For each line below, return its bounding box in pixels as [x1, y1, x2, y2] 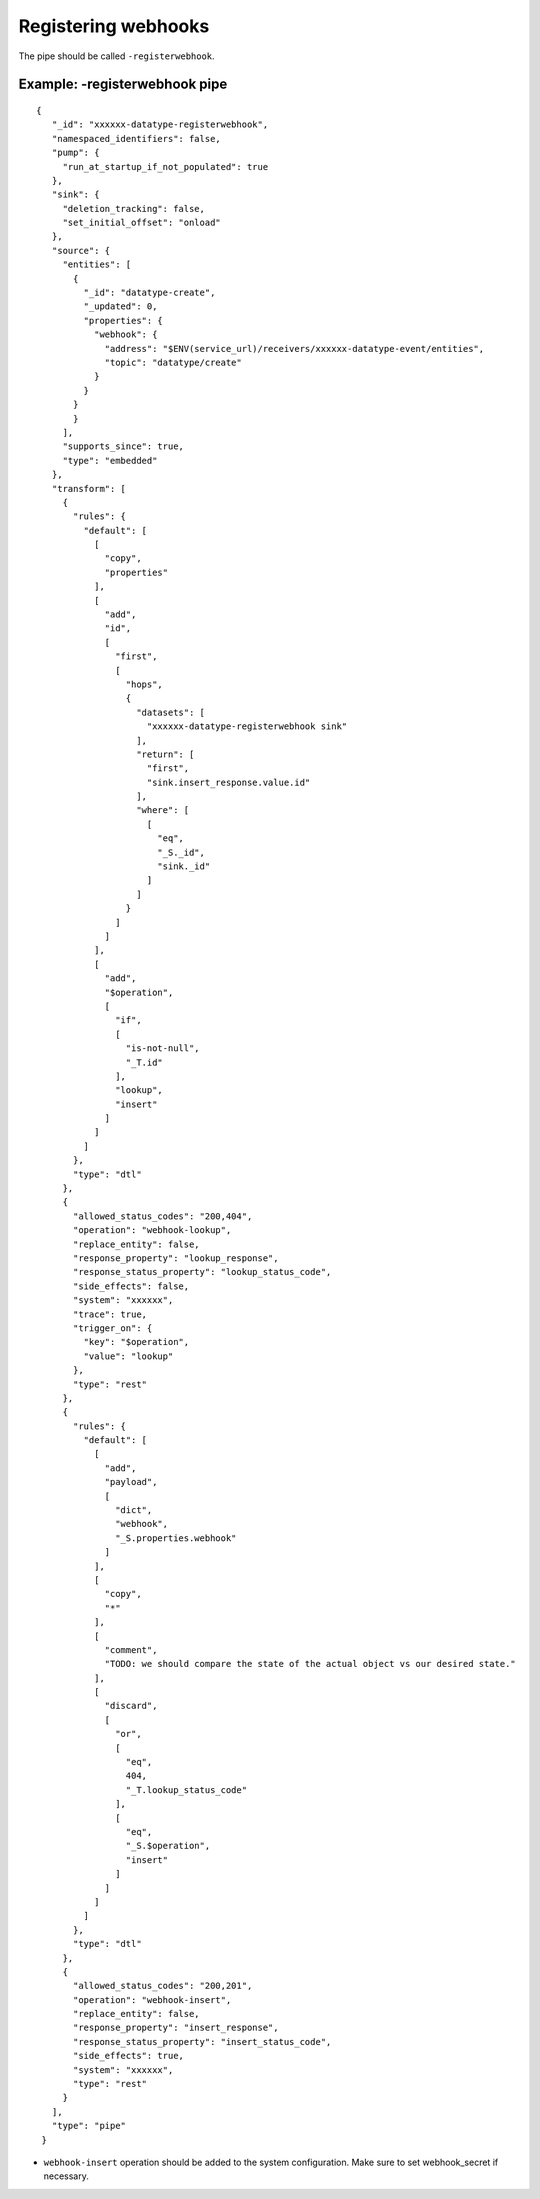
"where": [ [136, 805, 190, 816]
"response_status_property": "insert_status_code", [73, 2036, 332, 2047]
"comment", [104, 1644, 158, 1655]
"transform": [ [51, 483, 127, 494]
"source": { [51, 245, 111, 256]
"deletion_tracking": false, [62, 203, 205, 214]
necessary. [43, 2170, 90, 2182]
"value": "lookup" [83, 1350, 174, 1362]
